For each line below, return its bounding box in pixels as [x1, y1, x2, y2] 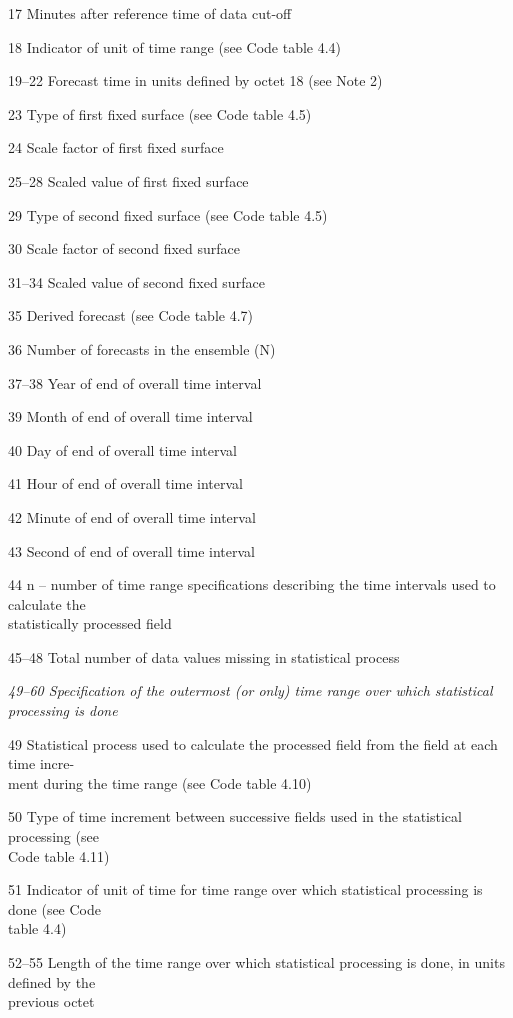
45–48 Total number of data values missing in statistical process [8, 646, 400, 667]
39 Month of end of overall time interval [8, 406, 253, 427]
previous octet [8, 991, 95, 1012]
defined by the [8, 971, 96, 992]
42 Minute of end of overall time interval [8, 506, 256, 527]
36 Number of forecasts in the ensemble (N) [8, 338, 276, 359]
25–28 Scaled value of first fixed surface [8, 170, 249, 191]
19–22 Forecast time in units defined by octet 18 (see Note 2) [8, 70, 383, 91]
